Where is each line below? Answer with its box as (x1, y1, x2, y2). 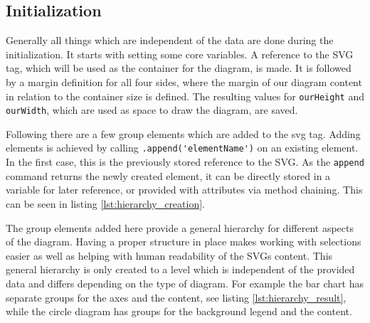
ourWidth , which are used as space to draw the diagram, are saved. (6, 102, 298, 117)
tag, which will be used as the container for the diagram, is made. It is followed (6, 60, 351, 75)
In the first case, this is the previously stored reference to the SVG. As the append (6, 154, 364, 169)
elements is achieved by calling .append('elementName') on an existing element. (6, 140, 359, 155)
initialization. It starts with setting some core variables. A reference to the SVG (6, 46, 354, 61)
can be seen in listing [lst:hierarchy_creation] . (6, 196, 206, 211)
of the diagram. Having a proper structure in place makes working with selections (6, 234, 361, 249)
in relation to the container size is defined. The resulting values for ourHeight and (6, 88, 364, 103)
